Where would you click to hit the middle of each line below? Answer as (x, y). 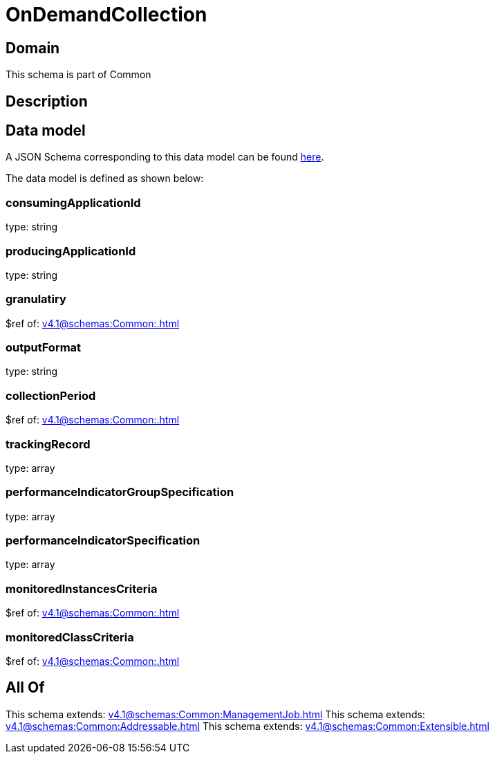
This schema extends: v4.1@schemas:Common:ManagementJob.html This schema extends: (215, 714)
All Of (25, 688)
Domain (33, 48)
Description (47, 101)
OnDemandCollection (106, 15)
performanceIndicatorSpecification (103, 541)
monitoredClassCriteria (70, 637)
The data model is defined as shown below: (105, 179)
